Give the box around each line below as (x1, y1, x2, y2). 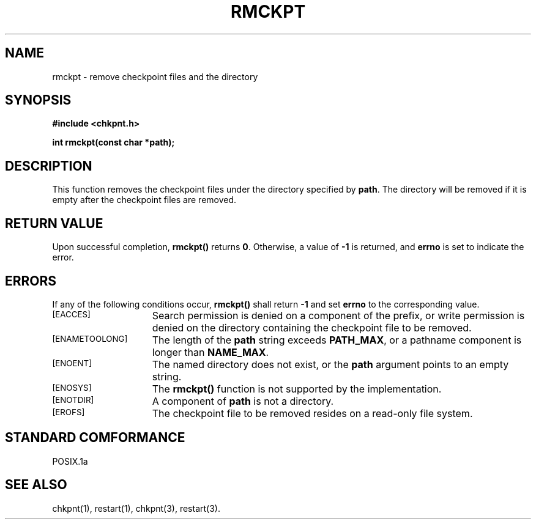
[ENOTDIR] (52, 394, 94, 405)
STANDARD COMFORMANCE (5, 430, 185, 446)
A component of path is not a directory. (152, 394, 334, 407)
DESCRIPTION (5, 158, 92, 174)
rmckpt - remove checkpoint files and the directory (52, 71, 258, 82)
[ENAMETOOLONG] (52, 333, 128, 344)
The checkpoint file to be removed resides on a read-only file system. (152, 407, 473, 419)
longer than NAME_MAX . (152, 345, 269, 358)
